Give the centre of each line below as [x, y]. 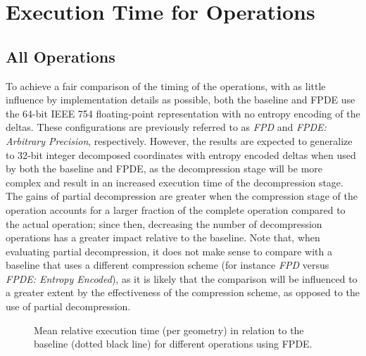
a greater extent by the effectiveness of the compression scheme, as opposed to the [183, 292]
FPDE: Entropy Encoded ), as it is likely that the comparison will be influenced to [182, 278]
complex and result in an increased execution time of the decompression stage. [175, 182]
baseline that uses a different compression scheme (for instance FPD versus [168, 265]
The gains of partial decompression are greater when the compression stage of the [182, 196]
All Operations [61, 56]
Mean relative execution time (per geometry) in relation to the [169, 330]
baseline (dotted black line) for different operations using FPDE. [173, 344]
